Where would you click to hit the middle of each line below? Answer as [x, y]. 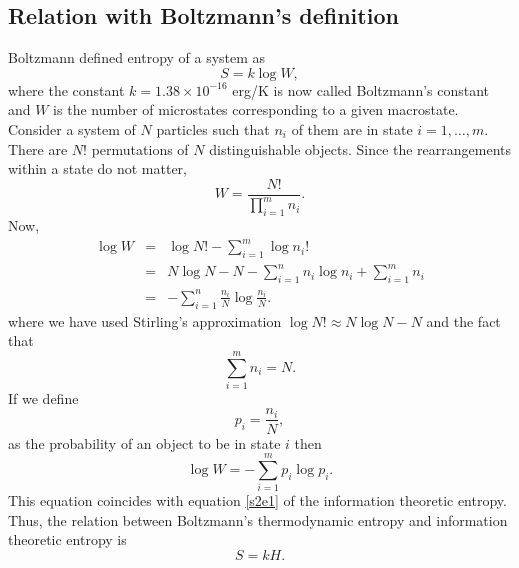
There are [38, 148]
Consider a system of [72, 128]
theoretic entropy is [67, 539]
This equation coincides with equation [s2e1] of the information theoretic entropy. [257, 500]
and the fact [463, 320]
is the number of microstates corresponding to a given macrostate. [256, 109]
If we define [43, 397]
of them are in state [352, 128]
